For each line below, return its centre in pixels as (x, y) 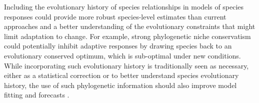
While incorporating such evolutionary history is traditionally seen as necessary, (126, 65)
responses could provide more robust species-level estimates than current (115, 16)
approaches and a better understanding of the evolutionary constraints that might (130, 26)
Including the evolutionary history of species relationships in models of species (124, 6)
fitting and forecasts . (37, 95)
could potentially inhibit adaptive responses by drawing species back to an (118, 46)
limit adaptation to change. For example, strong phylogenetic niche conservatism (127, 36)
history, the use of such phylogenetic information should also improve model (120, 85)
